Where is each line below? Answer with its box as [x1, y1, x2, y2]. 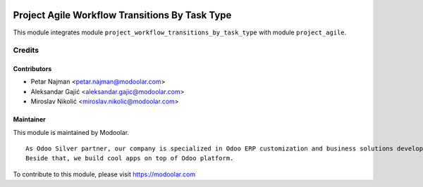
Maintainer [13, 115, 46, 124]
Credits [13, 46, 39, 56]
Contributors [13, 65, 52, 73]
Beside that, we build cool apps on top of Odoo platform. [25, 155, 234, 162]
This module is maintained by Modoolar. [13, 128, 130, 136]
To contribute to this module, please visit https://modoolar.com [13, 169, 196, 179]
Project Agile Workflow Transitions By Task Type [13, 9, 232, 21]
